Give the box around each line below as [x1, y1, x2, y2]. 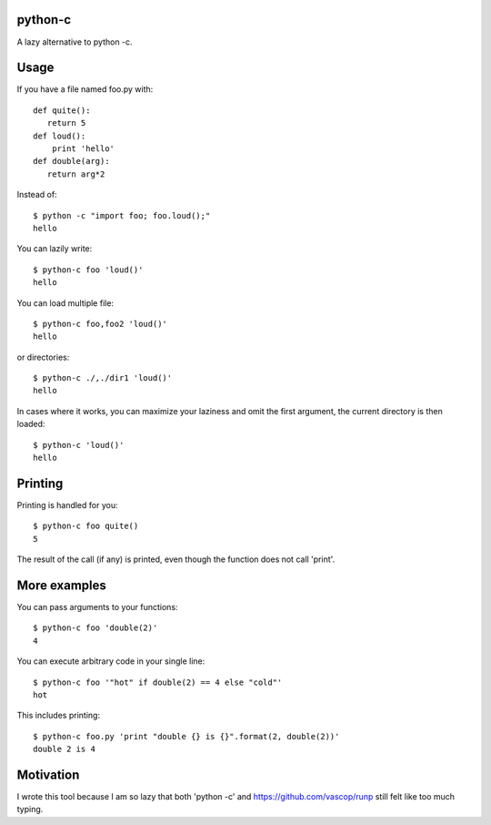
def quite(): [33, 105, 91, 116]
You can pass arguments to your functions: [16, 602, 178, 612]
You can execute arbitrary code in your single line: [16, 656, 205, 667]
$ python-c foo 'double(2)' [33, 623, 158, 633]
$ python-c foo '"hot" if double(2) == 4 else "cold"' [33, 677, 283, 687]
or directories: [16, 351, 70, 362]
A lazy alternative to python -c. [16, 36, 133, 47]
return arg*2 [46, 168, 105, 179]
